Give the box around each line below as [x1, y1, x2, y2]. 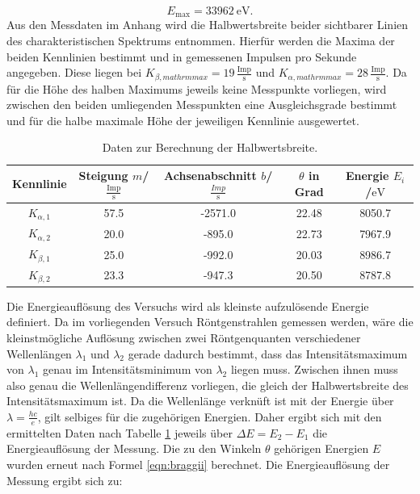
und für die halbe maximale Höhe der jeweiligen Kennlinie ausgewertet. [6, 111, 359, 128]
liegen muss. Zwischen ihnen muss [230, 361, 398, 378]
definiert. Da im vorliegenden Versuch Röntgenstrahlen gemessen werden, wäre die [6, 313, 414, 330]
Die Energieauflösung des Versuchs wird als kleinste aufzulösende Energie [6, 297, 369, 314]
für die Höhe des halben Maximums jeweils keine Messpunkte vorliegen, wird [6, 80, 387, 97]
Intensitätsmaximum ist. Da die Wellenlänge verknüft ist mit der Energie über [6, 392, 394, 409]
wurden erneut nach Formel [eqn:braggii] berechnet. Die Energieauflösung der [6, 455, 390, 472]
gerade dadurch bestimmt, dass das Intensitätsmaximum [128, 345, 408, 362]
